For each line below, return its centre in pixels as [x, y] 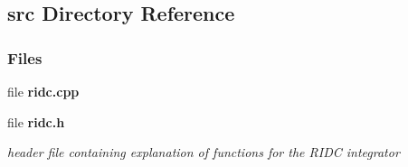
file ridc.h [36, 121]
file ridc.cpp [43, 91]
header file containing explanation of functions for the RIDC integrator [204, 152]
